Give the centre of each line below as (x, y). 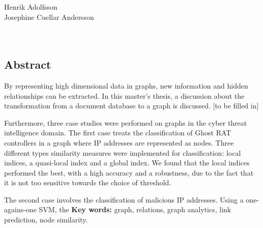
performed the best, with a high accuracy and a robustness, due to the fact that (129, 172)
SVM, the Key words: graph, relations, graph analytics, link (135, 209)
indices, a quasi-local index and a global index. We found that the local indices (127, 163)
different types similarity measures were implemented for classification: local (123, 152)
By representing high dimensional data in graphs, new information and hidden (126, 85)
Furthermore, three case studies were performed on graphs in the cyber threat (126, 122)
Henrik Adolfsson (31, 7)
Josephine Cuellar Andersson (49, 17)
